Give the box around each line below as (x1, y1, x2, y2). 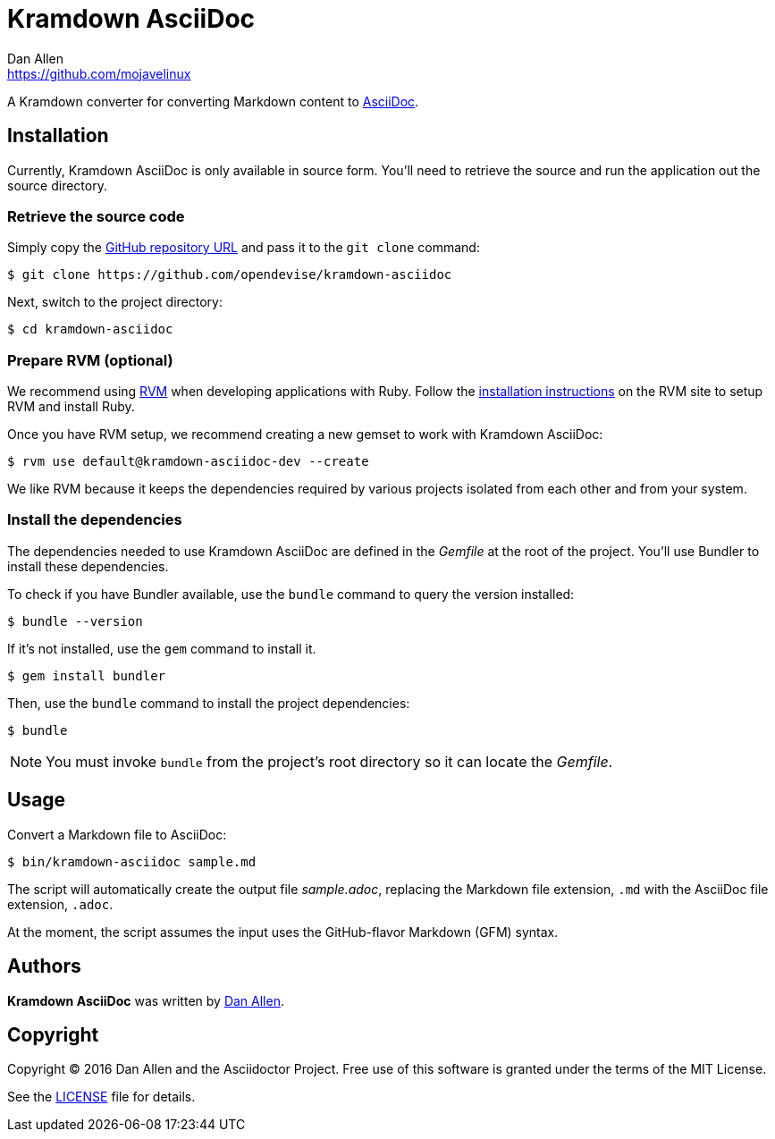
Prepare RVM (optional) (7, 350, 173, 369)
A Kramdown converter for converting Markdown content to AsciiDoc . (7, 93, 419, 109)
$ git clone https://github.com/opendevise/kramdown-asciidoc (7, 267, 452, 283)
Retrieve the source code (7, 207, 185, 225)
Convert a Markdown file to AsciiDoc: (7, 826, 227, 842)
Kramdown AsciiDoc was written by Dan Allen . (7, 992, 284, 1008)
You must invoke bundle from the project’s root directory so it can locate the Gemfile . (46, 752, 613, 771)
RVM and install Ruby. (7, 399, 135, 415)
